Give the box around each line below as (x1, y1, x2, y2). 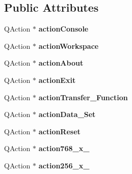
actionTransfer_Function (38, 92, 128, 102)
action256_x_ (38, 160, 90, 170)
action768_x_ (38, 143, 90, 154)
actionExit (38, 74, 76, 85)
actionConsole (38, 23, 89, 34)
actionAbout (38, 57, 84, 68)
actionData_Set (38, 109, 96, 120)
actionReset (38, 126, 81, 136)
